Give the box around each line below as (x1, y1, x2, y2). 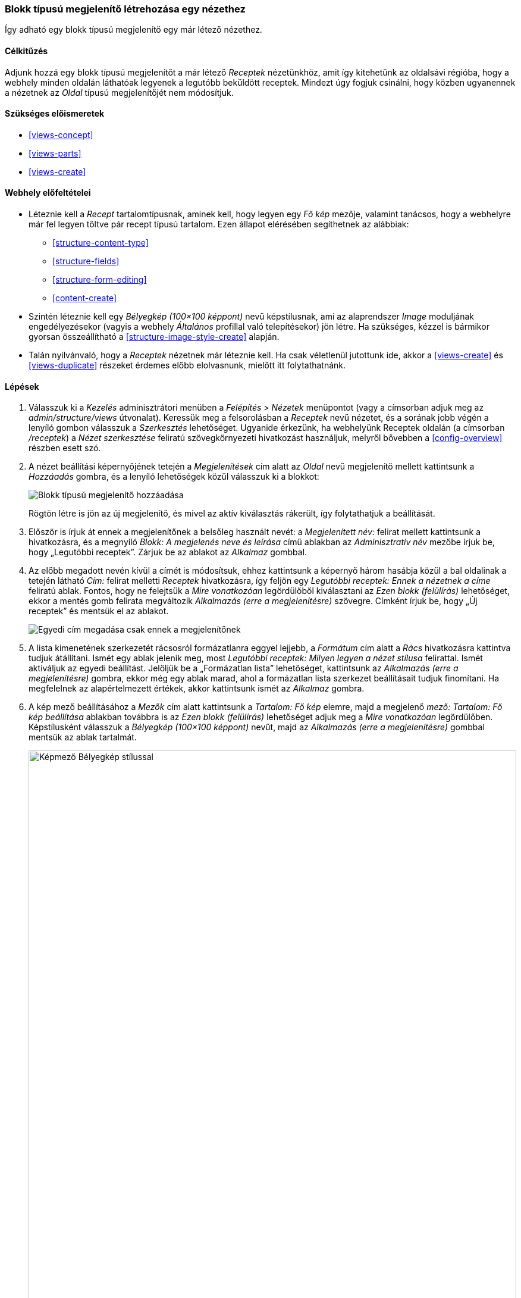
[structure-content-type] (52, 237, 149, 248)
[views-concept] (29, 129, 93, 140)
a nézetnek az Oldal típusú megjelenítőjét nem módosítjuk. (5, 87, 234, 98)
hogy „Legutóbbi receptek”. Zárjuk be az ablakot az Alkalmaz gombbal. (29, 547, 307, 558)
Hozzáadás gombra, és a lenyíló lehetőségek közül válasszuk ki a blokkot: (29, 471, 319, 482)
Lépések (5, 381, 39, 392)
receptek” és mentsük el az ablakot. (29, 606, 169, 617)
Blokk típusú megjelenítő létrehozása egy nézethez (5, 3, 246, 15)
